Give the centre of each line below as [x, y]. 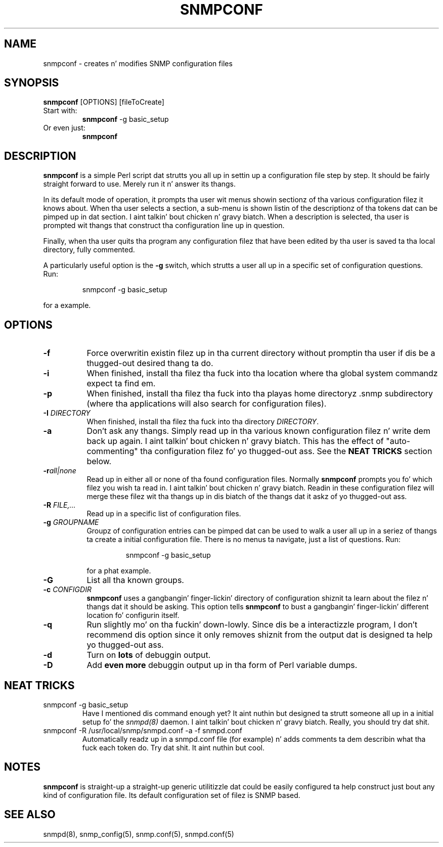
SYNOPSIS [32, 83]
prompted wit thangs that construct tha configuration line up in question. [164, 226]
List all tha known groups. [135, 580]
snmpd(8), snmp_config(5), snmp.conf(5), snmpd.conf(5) [139, 834]
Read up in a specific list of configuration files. [164, 514]
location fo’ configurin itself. [133, 615]
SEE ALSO [30, 815]
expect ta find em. [121, 384]
